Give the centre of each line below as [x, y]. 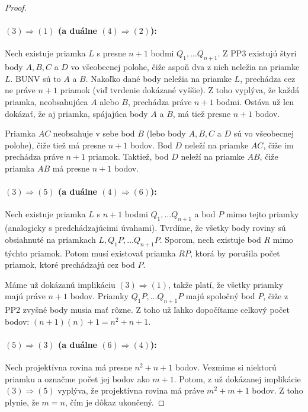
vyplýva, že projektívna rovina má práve [131, 390]
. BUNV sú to [36, 78]
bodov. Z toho [277, 390]
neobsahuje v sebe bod [94, 133]
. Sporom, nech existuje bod [210, 239]
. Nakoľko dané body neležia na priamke [158, 78]
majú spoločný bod [220, 296]
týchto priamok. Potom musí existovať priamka [90, 253]
